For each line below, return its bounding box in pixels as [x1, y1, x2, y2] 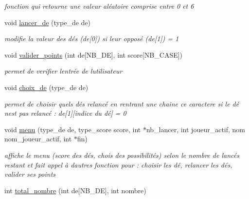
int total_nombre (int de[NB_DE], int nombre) [4, 185, 146, 195]
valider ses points [4, 169, 56, 179]
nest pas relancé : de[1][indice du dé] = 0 [4, 108, 126, 118]
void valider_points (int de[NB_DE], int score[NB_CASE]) [4, 49, 183, 60]
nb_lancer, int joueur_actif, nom [146, 124, 246, 134]
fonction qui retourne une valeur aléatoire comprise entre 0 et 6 [4, 1, 194, 11]
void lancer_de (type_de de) [4, 17, 91, 27]
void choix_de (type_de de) [4, 82, 89, 92]
